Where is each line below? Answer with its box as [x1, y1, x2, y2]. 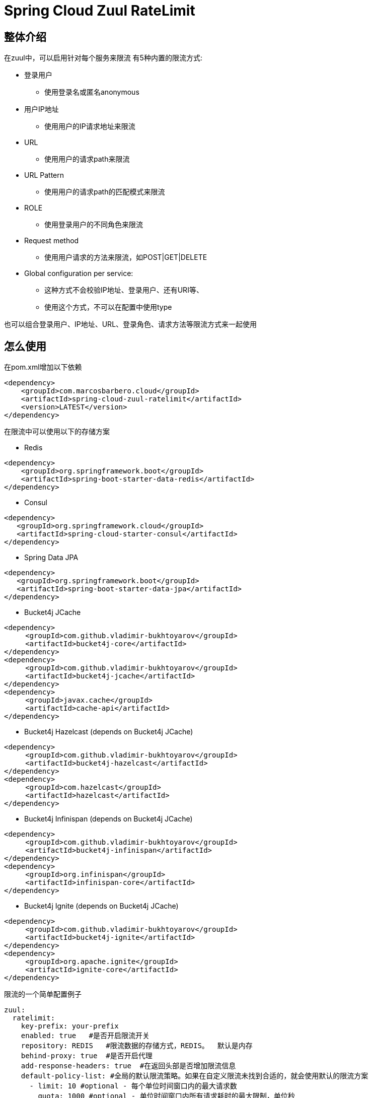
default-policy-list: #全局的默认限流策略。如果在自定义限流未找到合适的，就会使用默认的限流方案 [21, 1072, 368, 1080]
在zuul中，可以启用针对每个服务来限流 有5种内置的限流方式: [4, 53, 202, 62]
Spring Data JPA [24, 553, 79, 562]
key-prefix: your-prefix [21, 1022, 119, 1031]
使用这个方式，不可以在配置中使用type [44, 303, 172, 312]
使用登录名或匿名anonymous [44, 88, 139, 97]
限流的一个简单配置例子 [4, 990, 82, 999]
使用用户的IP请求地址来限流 [44, 122, 135, 131]
